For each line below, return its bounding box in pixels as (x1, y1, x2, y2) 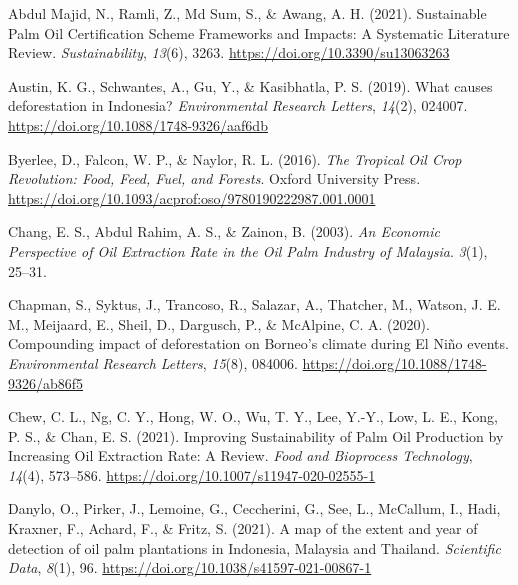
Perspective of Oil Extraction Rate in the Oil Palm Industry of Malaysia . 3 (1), (8, 240, 488, 261)
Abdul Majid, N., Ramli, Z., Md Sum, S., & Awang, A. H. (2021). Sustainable (8, 3, 487, 23)
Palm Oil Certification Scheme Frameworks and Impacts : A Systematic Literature (8, 22, 510, 43)
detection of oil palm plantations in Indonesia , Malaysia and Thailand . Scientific (8, 537, 501, 558)
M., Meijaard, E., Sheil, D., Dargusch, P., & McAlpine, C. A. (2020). (8, 313, 430, 334)
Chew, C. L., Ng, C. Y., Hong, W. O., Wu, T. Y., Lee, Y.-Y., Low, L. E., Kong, (8, 406, 498, 427)
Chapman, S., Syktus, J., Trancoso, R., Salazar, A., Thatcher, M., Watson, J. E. (8, 294, 501, 315)
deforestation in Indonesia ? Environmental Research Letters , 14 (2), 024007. (8, 95, 468, 116)
